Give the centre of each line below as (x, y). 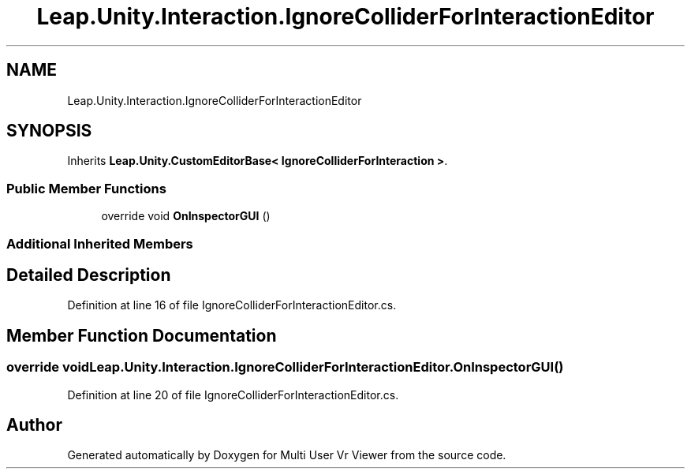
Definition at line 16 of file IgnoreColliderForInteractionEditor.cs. (232, 305)
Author (34, 425)
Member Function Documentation (142, 335)
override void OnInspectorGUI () (186, 216)
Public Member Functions (86, 188)
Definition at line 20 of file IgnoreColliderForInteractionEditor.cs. (233, 395)
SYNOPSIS (49, 131)
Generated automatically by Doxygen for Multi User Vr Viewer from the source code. (287, 455)
